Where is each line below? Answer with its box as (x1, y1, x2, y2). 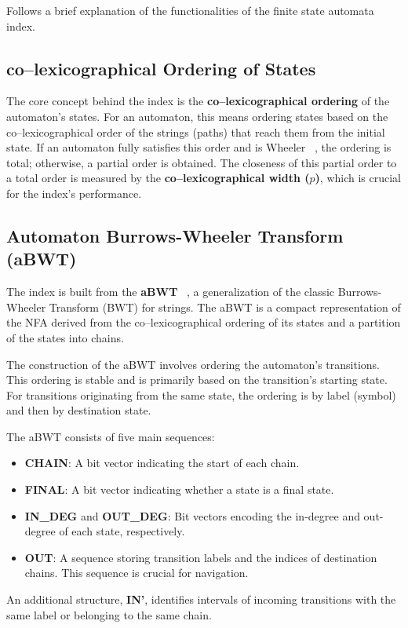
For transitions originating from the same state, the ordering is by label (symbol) (6, 386, 396, 403)
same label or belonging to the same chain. (6, 606, 212, 623)
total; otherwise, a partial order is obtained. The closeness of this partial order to (6, 154, 397, 170)
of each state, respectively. (59, 523, 185, 539)
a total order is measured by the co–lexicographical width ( (6, 170, 310, 186)
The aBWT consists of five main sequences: (6, 428, 215, 444)
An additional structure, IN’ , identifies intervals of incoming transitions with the (6, 591, 396, 608)
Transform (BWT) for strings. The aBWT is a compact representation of (49, 298, 401, 315)
